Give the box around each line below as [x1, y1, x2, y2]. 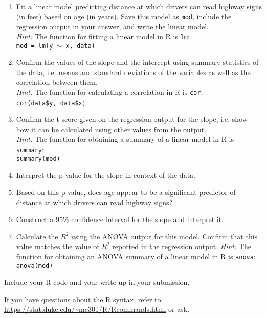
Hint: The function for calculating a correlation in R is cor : [16, 86, 203, 97]
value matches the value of [16, 241, 99, 252]
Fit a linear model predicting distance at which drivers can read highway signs [16, 1, 262, 11]
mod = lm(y [16, 42, 53, 50]
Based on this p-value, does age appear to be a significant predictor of [16, 186, 236, 197]
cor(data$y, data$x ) [16, 96, 85, 107]
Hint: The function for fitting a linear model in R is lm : [16, 31, 190, 41]
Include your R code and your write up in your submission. [4, 277, 190, 287]
